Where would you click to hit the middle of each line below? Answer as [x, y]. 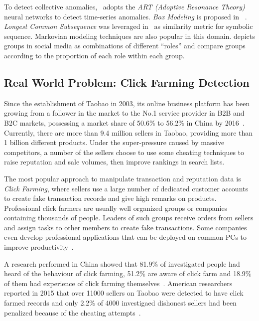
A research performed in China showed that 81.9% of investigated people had [122, 263]
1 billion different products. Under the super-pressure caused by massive [114, 142]
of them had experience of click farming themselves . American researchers [118, 283]
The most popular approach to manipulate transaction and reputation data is [123, 178]
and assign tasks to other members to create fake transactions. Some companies [126, 227]
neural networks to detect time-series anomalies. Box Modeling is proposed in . [126, 16]
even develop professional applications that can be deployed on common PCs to [126, 237]
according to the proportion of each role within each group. [94, 55]
